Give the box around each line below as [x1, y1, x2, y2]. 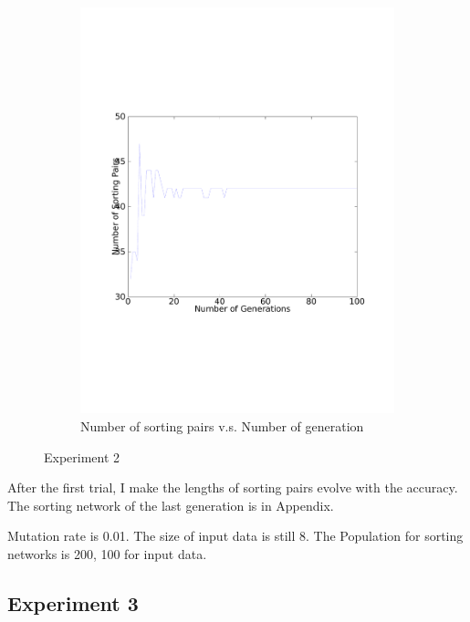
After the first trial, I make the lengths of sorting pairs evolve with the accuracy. [7, 478, 458, 497]
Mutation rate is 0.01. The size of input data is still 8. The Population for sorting [7, 526, 464, 545]
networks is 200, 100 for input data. [7, 544, 207, 563]
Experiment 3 [7, 588, 139, 617]
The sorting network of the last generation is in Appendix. [7, 495, 334, 514]
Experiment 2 [44, 447, 120, 466]
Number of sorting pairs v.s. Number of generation [80, 416, 364, 435]
